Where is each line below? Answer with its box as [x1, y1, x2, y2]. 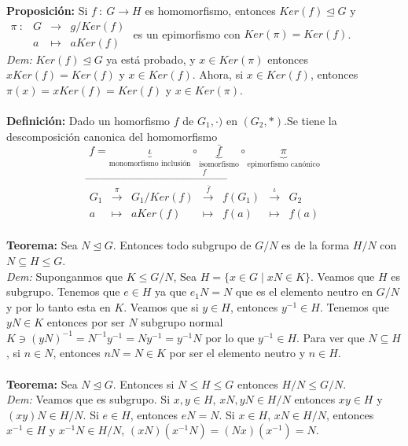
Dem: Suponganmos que [6, 267, 123, 284]
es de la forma [281, 237, 350, 253]
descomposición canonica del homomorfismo [6, 127, 218, 144]
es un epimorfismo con [133, 25, 241, 42]
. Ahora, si [192, 66, 244, 83]
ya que [155, 283, 187, 300]
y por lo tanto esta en [6, 298, 111, 315]
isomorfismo [199, 160, 240, 169]
